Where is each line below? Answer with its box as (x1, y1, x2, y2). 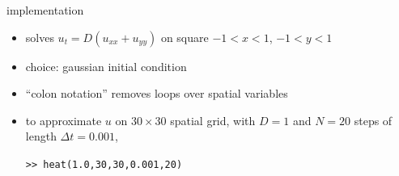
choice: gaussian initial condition (25, 57, 187, 74)
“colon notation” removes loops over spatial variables (25, 85, 288, 102)
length (25, 128, 57, 145)
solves (25, 28, 54, 45)
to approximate (25, 111, 102, 128)
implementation (6, 2, 84, 18)
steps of (354, 111, 393, 128)
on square (160, 28, 209, 45)
